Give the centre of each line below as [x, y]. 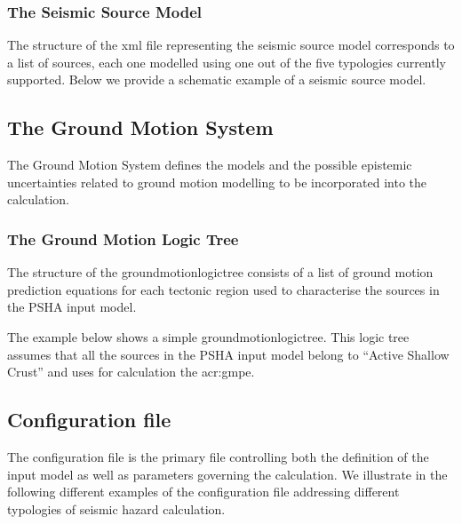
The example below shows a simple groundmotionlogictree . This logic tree [208, 336]
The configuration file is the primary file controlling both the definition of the [218, 456]
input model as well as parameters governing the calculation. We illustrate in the [227, 474]
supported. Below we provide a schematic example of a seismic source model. [217, 79]
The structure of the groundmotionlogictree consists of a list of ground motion [220, 272]
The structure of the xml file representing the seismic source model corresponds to [231, 45]
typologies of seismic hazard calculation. [116, 508]
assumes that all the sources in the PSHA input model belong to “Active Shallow [228, 354]
